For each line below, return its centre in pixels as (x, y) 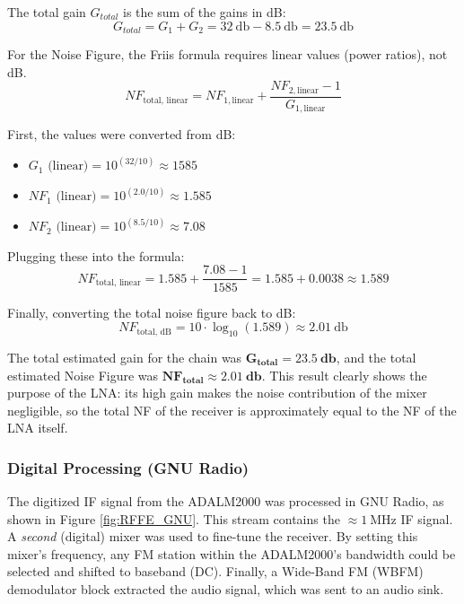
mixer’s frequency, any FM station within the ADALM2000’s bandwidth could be (232, 553)
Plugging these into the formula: (96, 255)
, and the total (376, 357)
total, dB (154, 332)
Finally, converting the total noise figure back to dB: (152, 312)
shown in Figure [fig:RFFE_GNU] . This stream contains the (174, 518)
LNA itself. (38, 428)
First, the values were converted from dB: (122, 134)
